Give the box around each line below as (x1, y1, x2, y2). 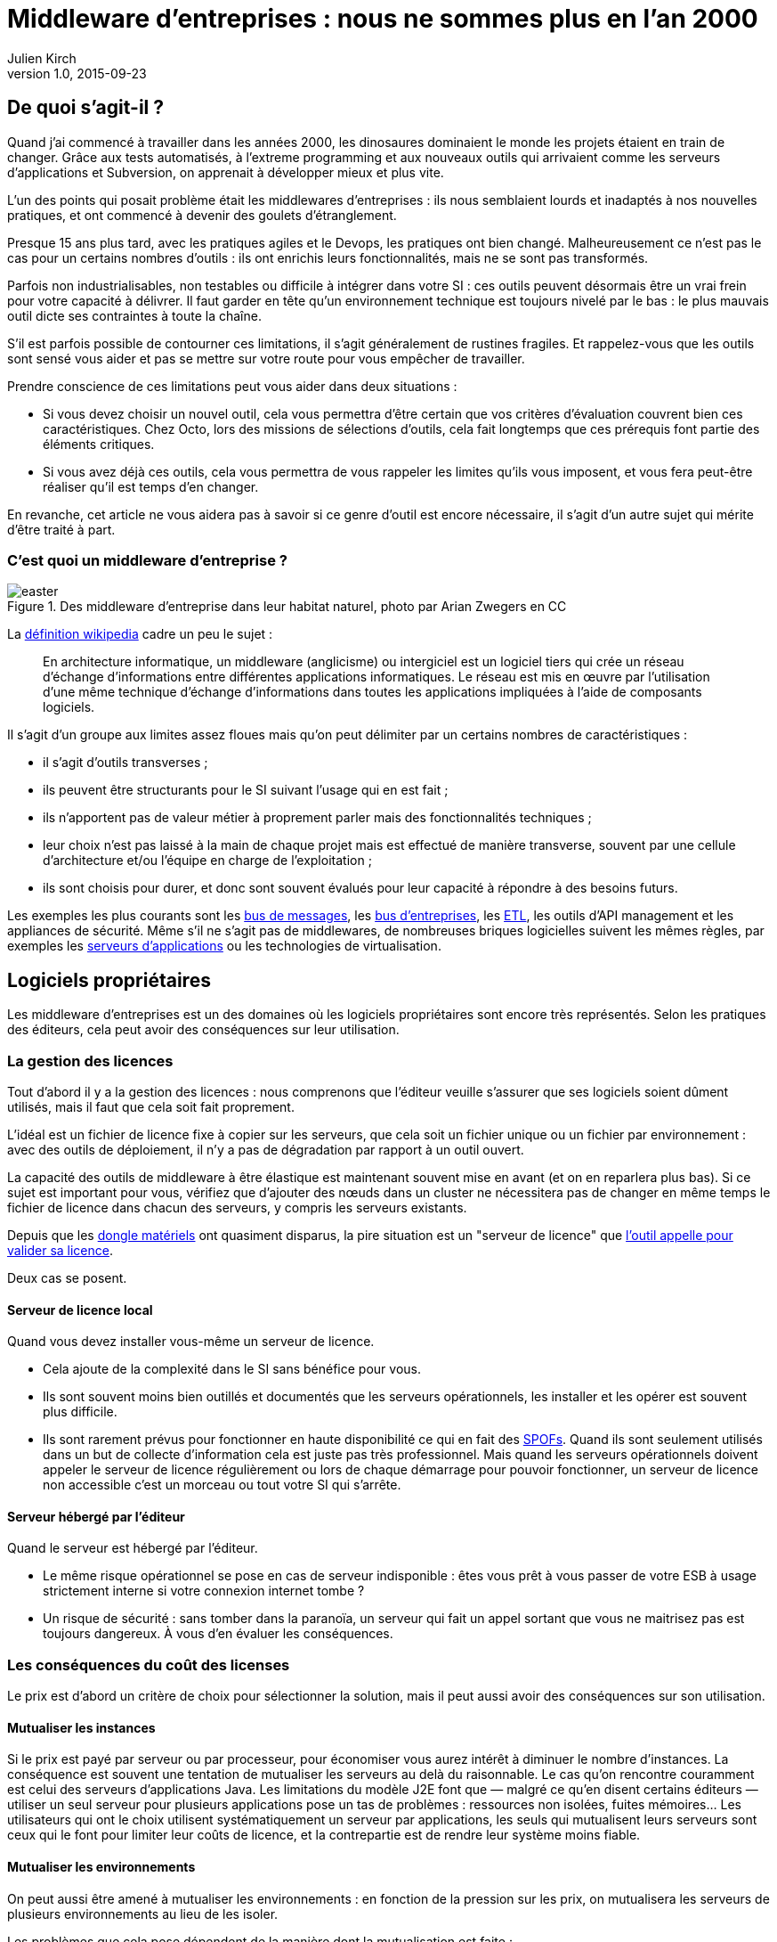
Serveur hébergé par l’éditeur (7, 1508, 185, 1524)
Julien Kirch (7, 50, 77, 66)
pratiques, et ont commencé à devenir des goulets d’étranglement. (7, 207, 397, 223)
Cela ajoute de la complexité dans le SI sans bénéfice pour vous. (43, 1361, 421, 1377)
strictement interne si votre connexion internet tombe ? (43, 1583, 365, 1599)
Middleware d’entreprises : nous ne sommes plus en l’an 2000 (7, 4, 758, 34)
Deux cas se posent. (7, 1269, 127, 1285)
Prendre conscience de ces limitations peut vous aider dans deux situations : (7, 378, 457, 394)
